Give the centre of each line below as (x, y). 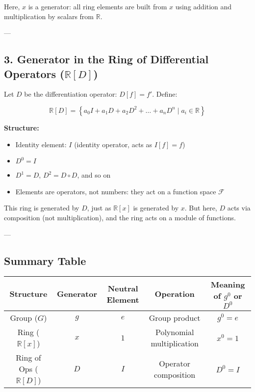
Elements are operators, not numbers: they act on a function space (116, 191)
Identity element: (41, 144)
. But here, (201, 208)
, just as (99, 208)
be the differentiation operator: (71, 94)
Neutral (123, 288)
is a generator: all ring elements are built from (98, 6)
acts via (239, 208)
